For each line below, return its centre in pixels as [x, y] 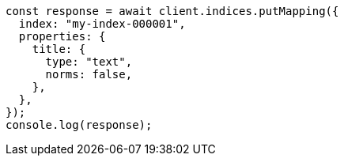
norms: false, [89, 74]
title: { [59, 49]
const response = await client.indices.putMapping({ [172, 11]
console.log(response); [79, 125]
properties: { [62, 36]
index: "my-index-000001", [102, 24]
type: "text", [89, 62]
